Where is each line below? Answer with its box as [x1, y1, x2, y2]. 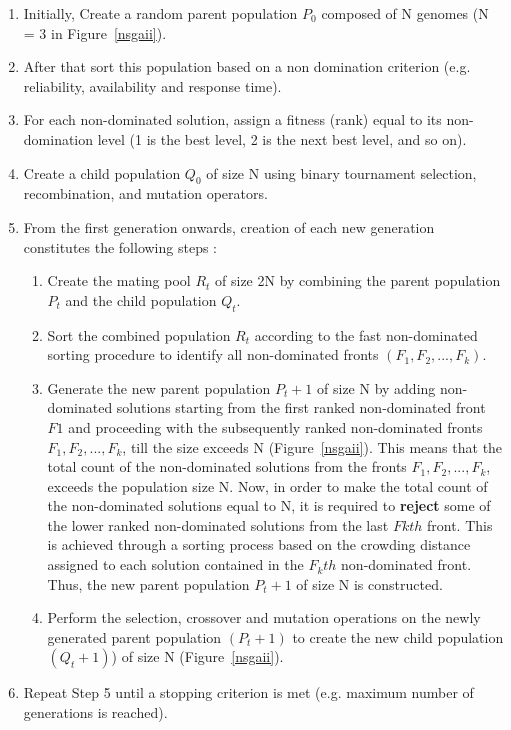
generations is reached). [23, 702, 168, 723]
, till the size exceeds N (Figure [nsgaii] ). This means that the [122, 436, 503, 457]
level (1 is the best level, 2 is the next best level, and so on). [97, 128, 467, 149]
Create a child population [23, 162, 181, 183]
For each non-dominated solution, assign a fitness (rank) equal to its [23, 109, 442, 130]
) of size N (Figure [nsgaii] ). [111, 646, 284, 667]
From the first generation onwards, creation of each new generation [23, 216, 435, 237]
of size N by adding [317, 377, 436, 398]
